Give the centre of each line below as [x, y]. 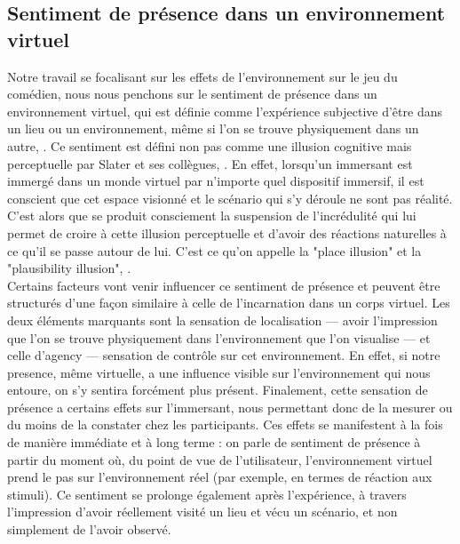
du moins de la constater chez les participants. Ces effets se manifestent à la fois [225, 424]
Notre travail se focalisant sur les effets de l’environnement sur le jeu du [202, 76]
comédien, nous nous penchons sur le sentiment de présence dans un [192, 94]
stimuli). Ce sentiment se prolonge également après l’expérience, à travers [207, 494]
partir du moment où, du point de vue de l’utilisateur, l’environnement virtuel [220, 459]
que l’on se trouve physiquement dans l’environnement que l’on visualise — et [219, 337]
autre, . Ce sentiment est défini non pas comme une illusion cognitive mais [210, 145]
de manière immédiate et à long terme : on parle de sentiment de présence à [214, 442]
